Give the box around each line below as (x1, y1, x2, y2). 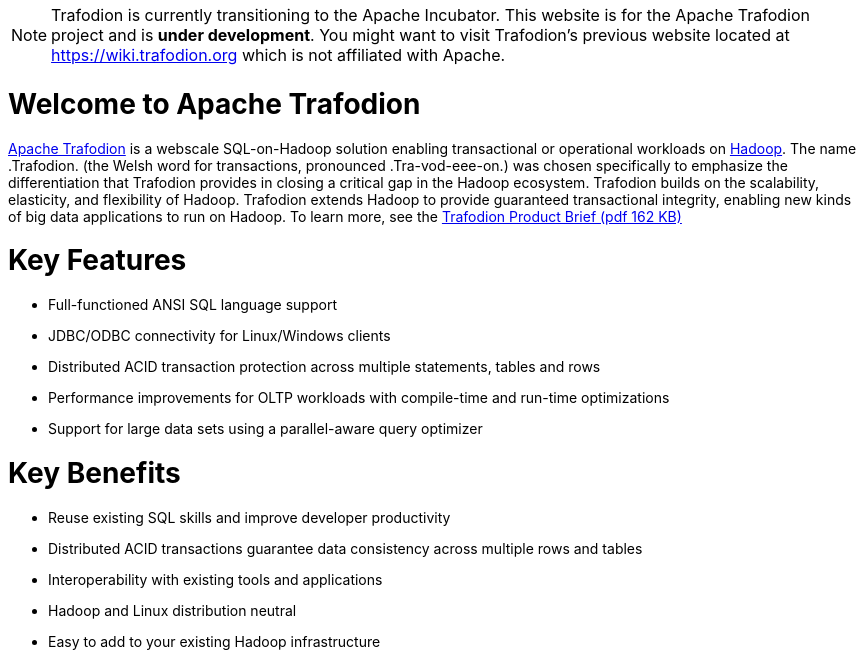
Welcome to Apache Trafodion (8, 86, 421, 121)
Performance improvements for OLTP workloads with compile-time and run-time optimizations (48, 389, 670, 406)
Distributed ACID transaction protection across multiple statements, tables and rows (48, 358, 601, 375)
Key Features (8, 243, 187, 278)
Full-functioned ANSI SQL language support (48, 296, 337, 313)
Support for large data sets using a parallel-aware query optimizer (48, 420, 483, 437)
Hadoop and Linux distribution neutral (48, 601, 297, 619)
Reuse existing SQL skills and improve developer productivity (48, 508, 451, 526)
